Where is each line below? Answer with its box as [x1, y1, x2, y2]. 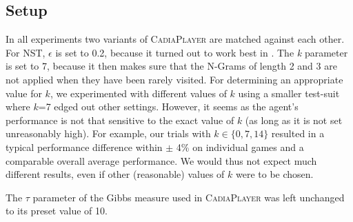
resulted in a [271, 126, 325, 141]
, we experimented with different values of [50, 85, 227, 100]
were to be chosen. [236, 167, 314, 181]
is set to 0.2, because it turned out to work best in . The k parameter [55, 45, 348, 59]
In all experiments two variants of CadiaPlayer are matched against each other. [6, 32, 345, 46]
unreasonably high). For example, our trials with [6, 126, 211, 141]
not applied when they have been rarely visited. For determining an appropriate [6, 72, 343, 86]
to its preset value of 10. [6, 203, 108, 218]
